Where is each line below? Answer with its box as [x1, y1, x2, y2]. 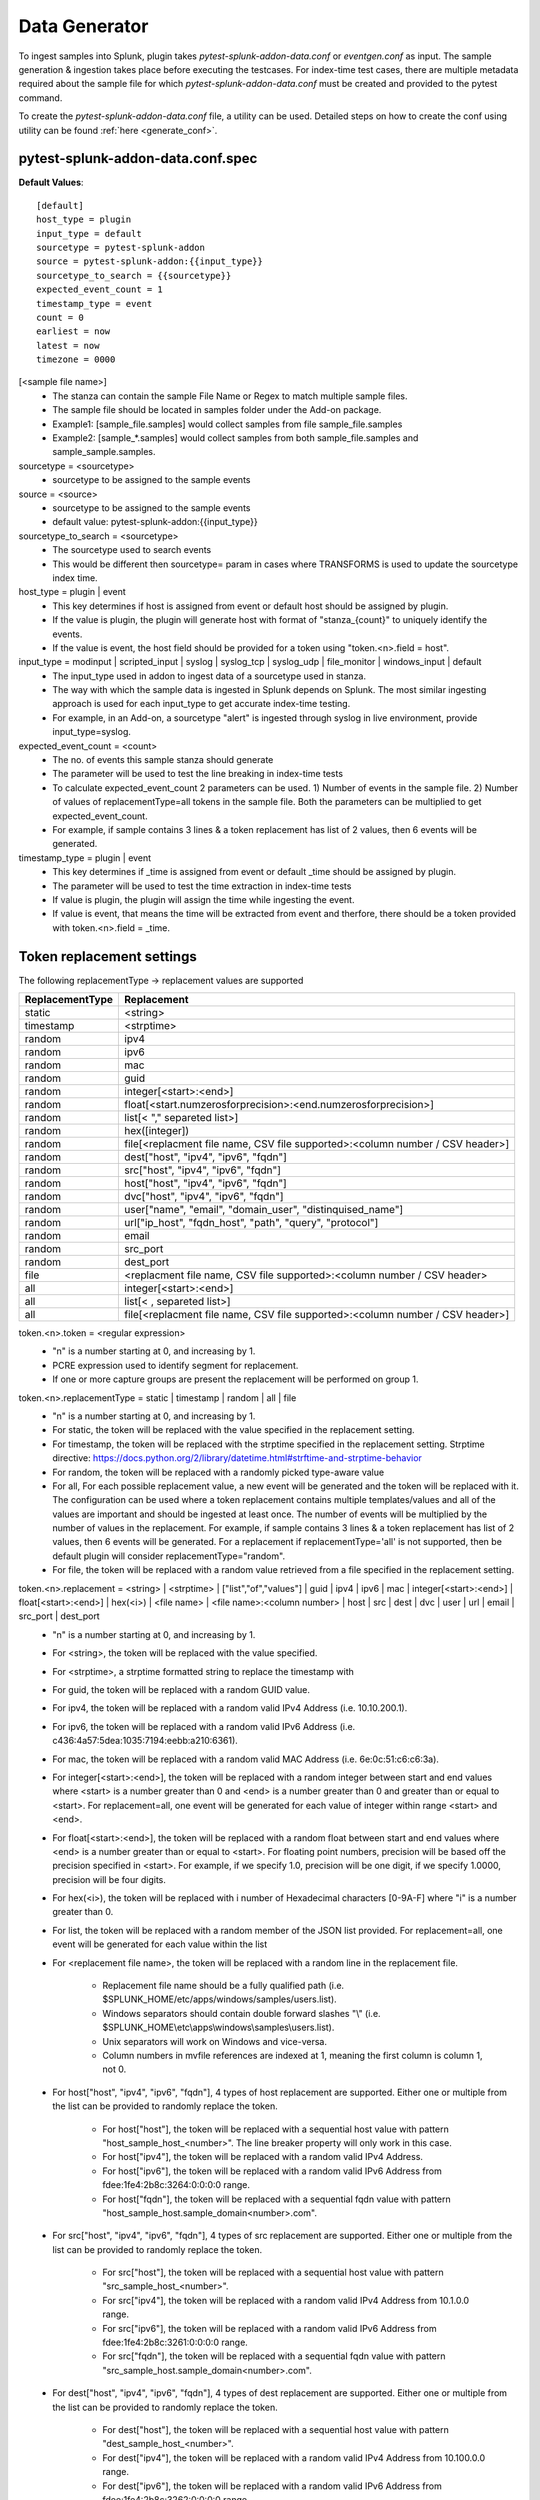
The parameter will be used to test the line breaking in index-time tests [52, 768, 344, 780]
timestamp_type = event [36, 298, 153, 309]
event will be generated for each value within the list [52, 1938, 268, 1950]
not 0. [102, 2063, 127, 2075]
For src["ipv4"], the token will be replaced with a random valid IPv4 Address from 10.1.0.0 [102, 2294, 470, 2306]
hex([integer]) [124, 1124, 190, 1138]
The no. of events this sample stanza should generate [52, 754, 274, 766]
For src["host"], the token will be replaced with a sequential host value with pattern [102, 2266, 444, 2279]
